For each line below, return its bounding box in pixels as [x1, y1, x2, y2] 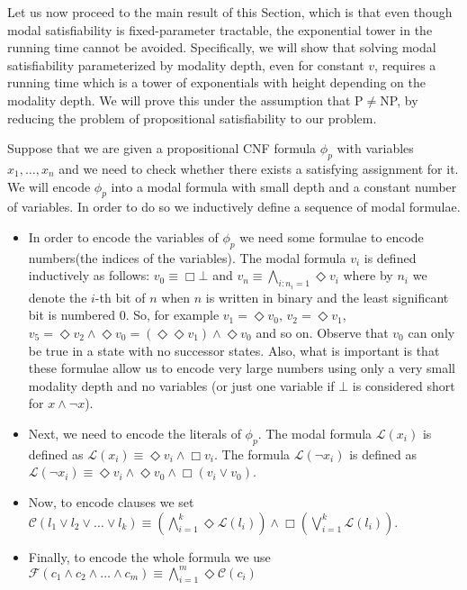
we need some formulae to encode [239, 227, 424, 246]
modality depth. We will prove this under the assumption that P [7, 90, 364, 109]
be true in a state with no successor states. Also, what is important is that [28, 340, 440, 359]
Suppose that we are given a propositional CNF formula [7, 139, 317, 158]
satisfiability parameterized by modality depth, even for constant [7, 55, 364, 74]
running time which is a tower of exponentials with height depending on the [7, 73, 426, 92]
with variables [337, 139, 414, 158]
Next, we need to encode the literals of [28, 423, 241, 442]
